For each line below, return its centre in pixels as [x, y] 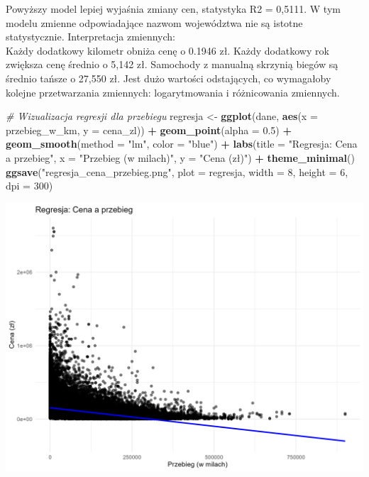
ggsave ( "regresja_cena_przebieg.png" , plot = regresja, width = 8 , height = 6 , [177, 171]
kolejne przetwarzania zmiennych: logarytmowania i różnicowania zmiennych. [173, 92]
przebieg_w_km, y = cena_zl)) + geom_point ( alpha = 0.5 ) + [149, 130]
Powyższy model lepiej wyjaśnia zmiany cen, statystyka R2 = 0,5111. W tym [173, 9]
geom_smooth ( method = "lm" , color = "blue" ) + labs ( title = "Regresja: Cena [182, 144]
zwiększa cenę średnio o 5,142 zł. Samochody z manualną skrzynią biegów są [172, 64]
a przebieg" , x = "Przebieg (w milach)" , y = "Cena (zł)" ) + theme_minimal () [180, 157]
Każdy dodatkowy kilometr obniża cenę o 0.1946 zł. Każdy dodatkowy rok [167, 50]
